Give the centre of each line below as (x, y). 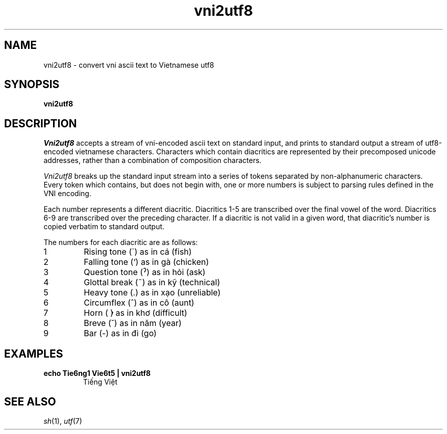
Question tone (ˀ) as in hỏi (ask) (145, 272)
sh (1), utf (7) (63, 421)
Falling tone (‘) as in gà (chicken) (146, 262)
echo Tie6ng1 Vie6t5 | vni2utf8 (97, 373)
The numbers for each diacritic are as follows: (121, 242)
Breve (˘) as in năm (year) (133, 323)
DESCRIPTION (41, 123)
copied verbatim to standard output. (104, 227)
